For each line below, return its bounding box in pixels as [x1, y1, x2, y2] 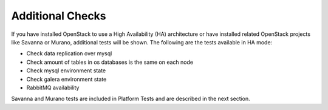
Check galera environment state [26, 75, 107, 83]
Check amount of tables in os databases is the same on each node [26, 58, 194, 66]
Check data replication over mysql [26, 50, 112, 57]
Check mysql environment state [26, 67, 106, 74]
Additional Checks [11, 9, 106, 22]
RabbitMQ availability [26, 84, 80, 91]
